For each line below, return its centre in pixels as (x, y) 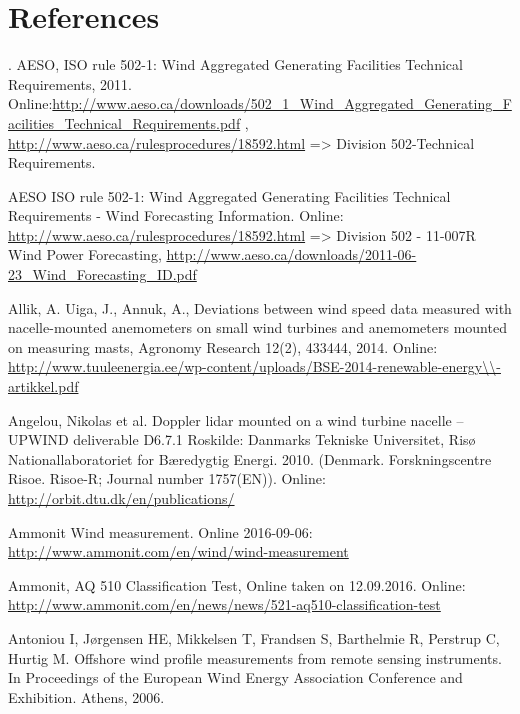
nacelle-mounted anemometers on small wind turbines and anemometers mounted (257, 327)
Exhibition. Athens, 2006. (86, 696)
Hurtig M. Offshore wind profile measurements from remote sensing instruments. (255, 657)
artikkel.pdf (43, 386)
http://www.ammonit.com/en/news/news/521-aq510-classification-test (224, 604)
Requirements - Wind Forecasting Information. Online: (176, 215)
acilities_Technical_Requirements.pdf (124, 122)
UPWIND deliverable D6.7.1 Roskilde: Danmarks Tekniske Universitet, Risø (242, 439)
